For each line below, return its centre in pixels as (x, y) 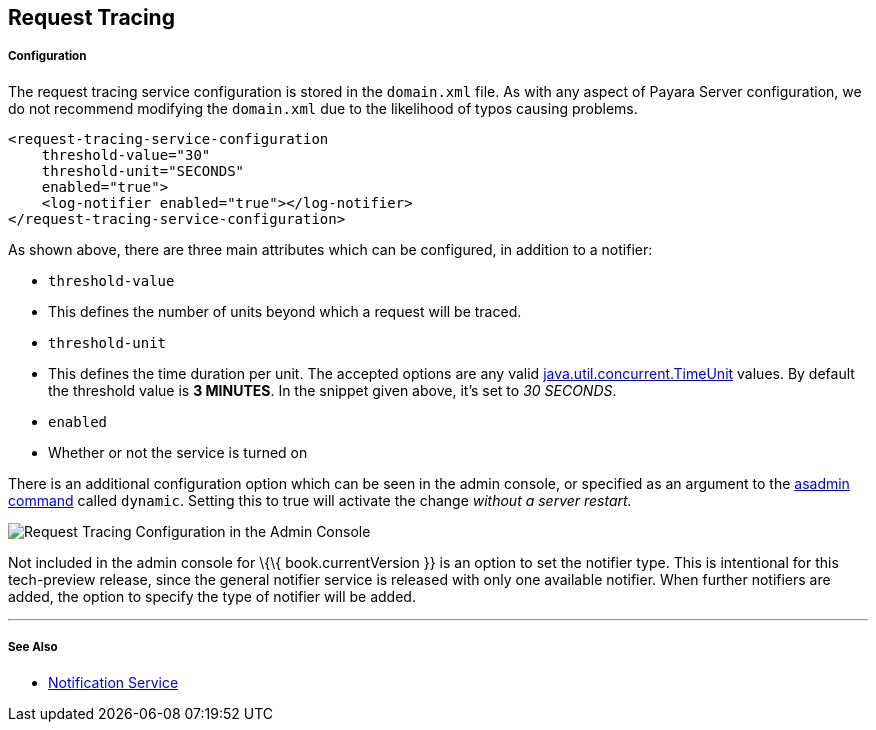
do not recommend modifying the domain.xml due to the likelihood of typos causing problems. (323, 108)
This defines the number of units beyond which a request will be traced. (285, 311)
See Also (33, 647)
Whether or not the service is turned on (178, 452)
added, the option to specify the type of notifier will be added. (212, 596)
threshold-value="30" (126, 154)
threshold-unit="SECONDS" (143, 170)
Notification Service (113, 682)
